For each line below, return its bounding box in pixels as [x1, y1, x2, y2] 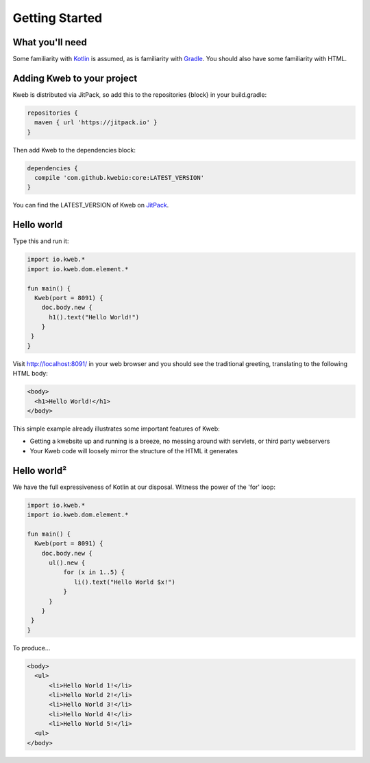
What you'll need [12, 36, 87, 48]
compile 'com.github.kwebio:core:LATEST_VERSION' [34, 174, 205, 182]
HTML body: [12, 369, 48, 378]
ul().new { [49, 559, 86, 567]
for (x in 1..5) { [62, 569, 125, 576]
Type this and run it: [12, 237, 69, 245]
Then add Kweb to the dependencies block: [12, 146, 136, 154]
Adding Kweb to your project [12, 72, 138, 84]
